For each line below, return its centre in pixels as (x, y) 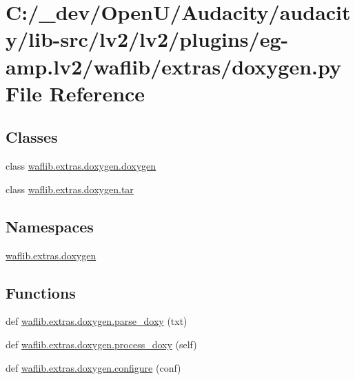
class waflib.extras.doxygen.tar (70, 189)
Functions (41, 292)
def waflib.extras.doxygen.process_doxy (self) (101, 344)
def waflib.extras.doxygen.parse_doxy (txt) (97, 321)
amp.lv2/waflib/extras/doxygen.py (174, 66)
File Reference (75, 93)
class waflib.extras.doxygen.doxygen (81, 166)
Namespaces (50, 226)
